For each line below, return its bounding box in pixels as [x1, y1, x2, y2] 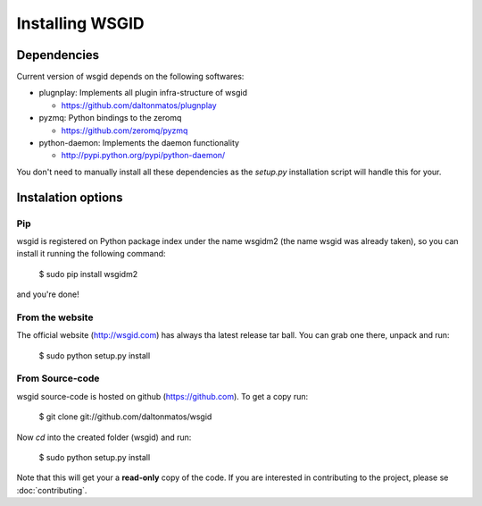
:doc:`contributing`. [16, 485, 87, 495]
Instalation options [16, 190, 124, 205]
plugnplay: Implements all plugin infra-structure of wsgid [38, 88, 248, 98]
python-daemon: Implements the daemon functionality [38, 138, 240, 148]
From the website [16, 311, 94, 324]
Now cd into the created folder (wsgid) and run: [16, 432, 192, 443]
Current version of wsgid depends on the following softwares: [16, 72, 245, 82]
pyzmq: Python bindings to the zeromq [38, 113, 182, 123]
